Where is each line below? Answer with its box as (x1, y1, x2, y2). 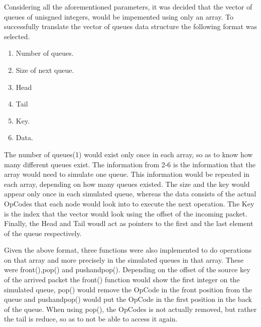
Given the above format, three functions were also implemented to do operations (4, 245, 252, 255)
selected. (4, 31, 30, 41)
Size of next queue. (16, 64, 74, 75)
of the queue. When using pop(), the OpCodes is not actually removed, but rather (4, 303, 257, 314)
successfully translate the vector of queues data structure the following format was (4, 21, 257, 32)
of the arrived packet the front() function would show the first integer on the (4, 274, 240, 285)
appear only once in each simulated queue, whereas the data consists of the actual (4, 188, 256, 199)
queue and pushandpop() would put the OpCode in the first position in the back (4, 294, 252, 304)
